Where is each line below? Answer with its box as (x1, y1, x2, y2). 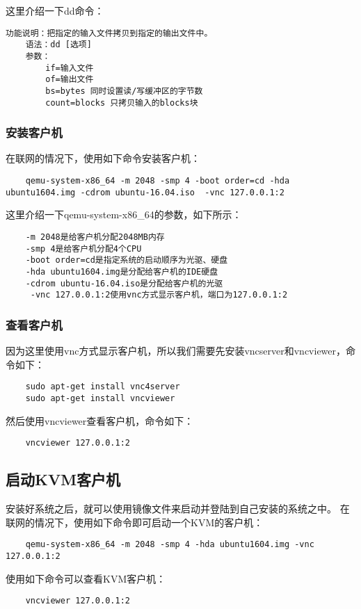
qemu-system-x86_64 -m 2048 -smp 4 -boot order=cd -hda (25, 176, 290, 186)
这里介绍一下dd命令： (6, 3, 104, 17)
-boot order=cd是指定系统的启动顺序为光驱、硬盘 (25, 255, 228, 266)
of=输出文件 (45, 74, 94, 85)
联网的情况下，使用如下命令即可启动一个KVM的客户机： (6, 514, 264, 529)
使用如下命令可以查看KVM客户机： (6, 571, 166, 585)
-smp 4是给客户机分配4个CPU (25, 243, 142, 254)
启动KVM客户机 (6, 469, 121, 490)
